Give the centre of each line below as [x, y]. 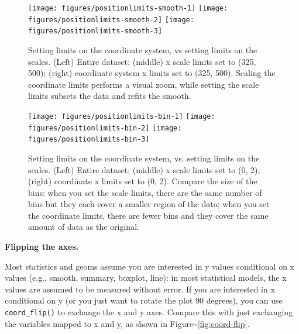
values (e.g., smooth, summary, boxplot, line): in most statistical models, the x [146, 278]
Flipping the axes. [42, 247]
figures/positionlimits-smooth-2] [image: [111, 20]
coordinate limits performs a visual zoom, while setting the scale [144, 84]
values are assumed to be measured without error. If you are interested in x [140, 289]
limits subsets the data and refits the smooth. [110, 96]
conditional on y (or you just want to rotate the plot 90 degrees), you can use [144, 300]
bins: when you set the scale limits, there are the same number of [145, 192]
